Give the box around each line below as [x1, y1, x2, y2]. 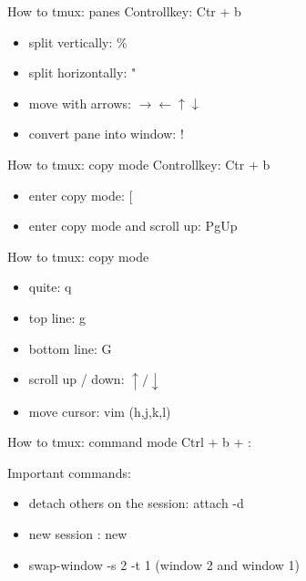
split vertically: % [28, 32, 127, 51]
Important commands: [7, 462, 131, 482]
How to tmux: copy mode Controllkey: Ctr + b [7, 154, 270, 173]
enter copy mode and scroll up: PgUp [28, 216, 238, 235]
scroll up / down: [28, 369, 125, 389]
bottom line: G [28, 338, 112, 358]
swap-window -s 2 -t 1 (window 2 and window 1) [28, 555, 301, 574]
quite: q [28, 277, 72, 296]
